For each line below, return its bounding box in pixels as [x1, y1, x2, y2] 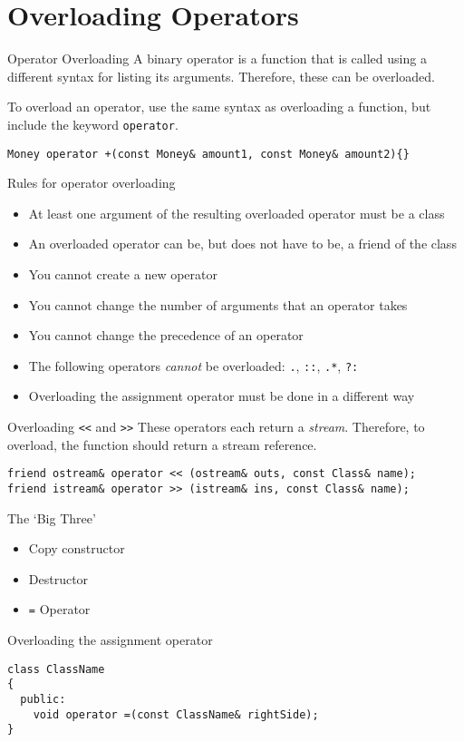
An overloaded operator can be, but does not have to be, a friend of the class [28, 234, 457, 253]
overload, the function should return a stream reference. [7, 434, 317, 454]
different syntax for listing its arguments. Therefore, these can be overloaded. [7, 66, 435, 85]
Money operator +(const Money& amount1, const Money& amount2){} [7, 147, 410, 161]
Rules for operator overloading [7, 173, 176, 192]
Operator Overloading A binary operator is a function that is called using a [7, 49, 427, 68]
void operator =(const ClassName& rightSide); [33, 708, 319, 721]
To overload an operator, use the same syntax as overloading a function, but [7, 97, 431, 116]
